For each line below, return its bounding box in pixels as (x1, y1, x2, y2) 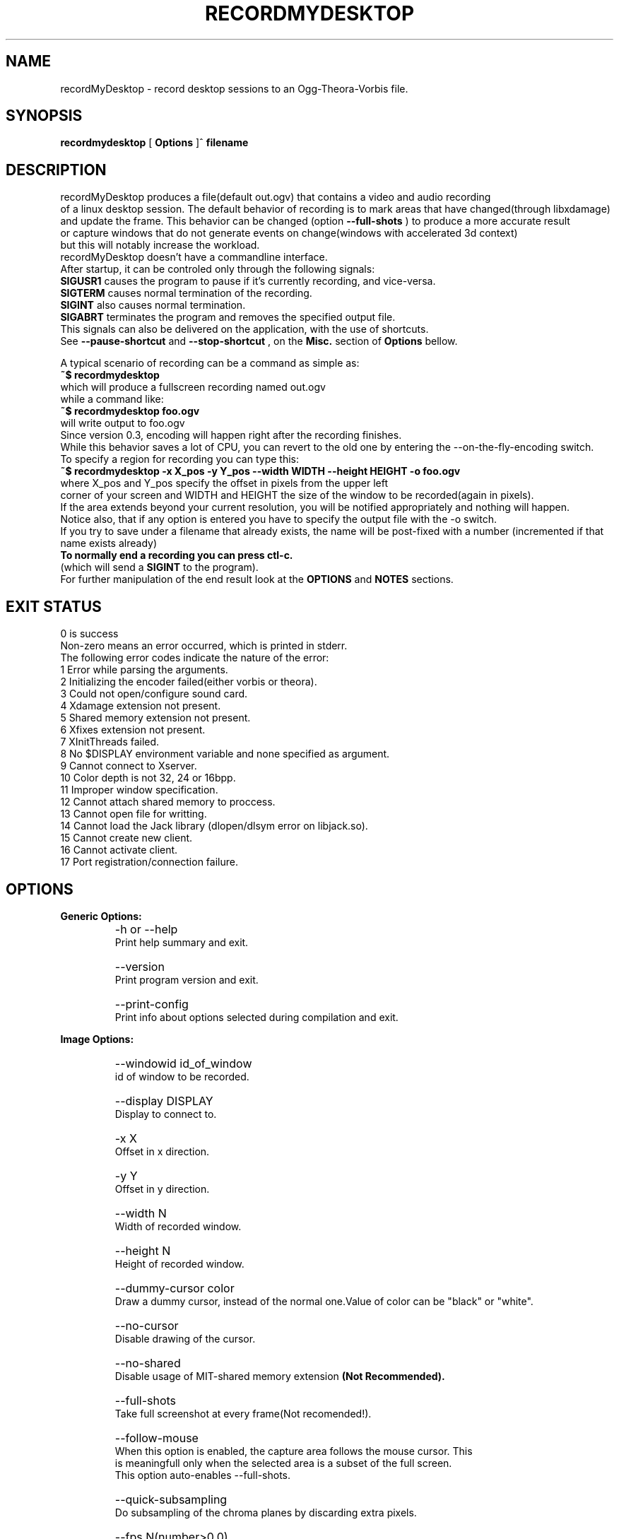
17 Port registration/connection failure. (60, 856, 238, 868)
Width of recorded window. (114, 1220, 242, 1232)
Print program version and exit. (114, 973, 259, 986)
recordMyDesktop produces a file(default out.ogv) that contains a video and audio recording (60, 191, 491, 204)
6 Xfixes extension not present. (60, 724, 206, 736)
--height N (114, 1243, 171, 1258)
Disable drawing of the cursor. (114, 1332, 256, 1345)
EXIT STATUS (6, 597, 102, 615)
